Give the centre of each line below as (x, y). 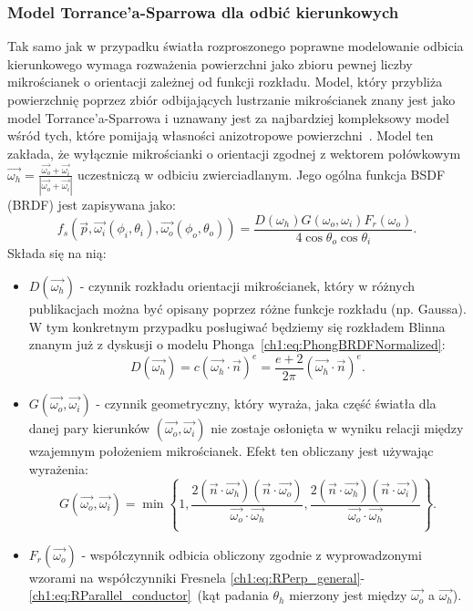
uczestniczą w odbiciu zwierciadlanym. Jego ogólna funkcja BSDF (262, 174)
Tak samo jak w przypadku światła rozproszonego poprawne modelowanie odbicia (236, 46)
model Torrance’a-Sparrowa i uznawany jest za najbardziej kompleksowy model (228, 117)
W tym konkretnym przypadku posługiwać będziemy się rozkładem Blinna (237, 326)
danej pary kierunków (89, 428)
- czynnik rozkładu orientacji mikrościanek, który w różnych (247, 285)
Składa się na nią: (57, 253)
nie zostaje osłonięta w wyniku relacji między (337, 428)
